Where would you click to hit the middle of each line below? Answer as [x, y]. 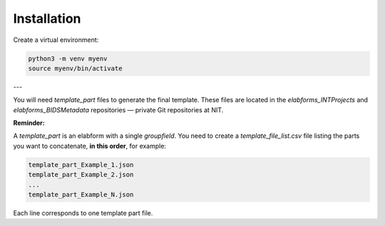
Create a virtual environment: [56, 40]
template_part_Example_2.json [81, 175]
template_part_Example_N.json [81, 195]
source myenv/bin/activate [75, 68]
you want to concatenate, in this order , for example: [90, 146]
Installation [47, 18]
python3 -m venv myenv [68, 58]
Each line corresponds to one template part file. [83, 213]
